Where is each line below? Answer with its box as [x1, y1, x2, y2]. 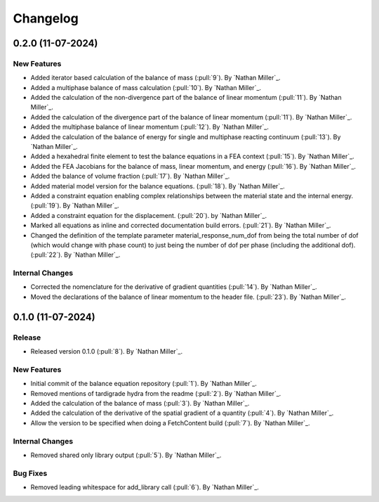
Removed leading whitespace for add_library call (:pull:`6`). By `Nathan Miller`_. [30, 483, 260, 491]
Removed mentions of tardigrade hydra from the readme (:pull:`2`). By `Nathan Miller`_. [30, 389, 281, 397]
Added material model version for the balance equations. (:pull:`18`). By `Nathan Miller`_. [30, 181, 286, 190]
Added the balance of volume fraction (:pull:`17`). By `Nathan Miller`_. [30, 172, 230, 181]
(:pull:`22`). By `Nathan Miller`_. [30, 250, 121, 259]
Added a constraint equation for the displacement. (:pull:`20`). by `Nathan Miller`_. [30, 211, 267, 219]
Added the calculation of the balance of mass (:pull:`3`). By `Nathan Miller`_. [30, 399, 250, 407]
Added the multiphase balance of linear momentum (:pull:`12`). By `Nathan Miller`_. [30, 123, 270, 131]
